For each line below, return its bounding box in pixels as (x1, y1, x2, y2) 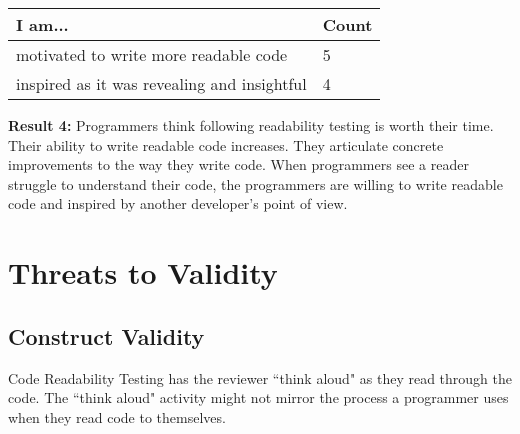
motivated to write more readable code (16, 43, 288, 66)
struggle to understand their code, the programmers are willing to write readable (8, 173, 503, 194)
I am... (16, 13, 69, 36)
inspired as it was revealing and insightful (16, 72, 307, 95)
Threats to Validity (8, 252, 278, 293)
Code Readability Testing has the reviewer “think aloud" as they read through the (8, 367, 512, 388)
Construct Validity (8, 320, 205, 351)
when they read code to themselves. (8, 406, 226, 427)
